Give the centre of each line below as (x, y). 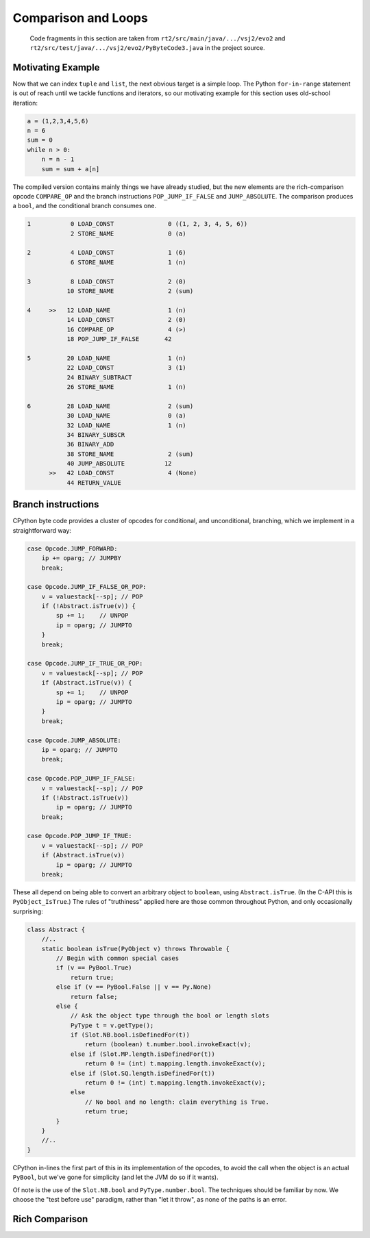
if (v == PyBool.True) (94, 968)
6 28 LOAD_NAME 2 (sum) (110, 406)
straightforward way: (42, 530)
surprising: (28, 911)
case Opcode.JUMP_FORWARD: (72, 548)
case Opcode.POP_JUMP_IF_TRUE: (80, 836)
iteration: (25, 103)
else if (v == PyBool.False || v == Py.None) (134, 987)
